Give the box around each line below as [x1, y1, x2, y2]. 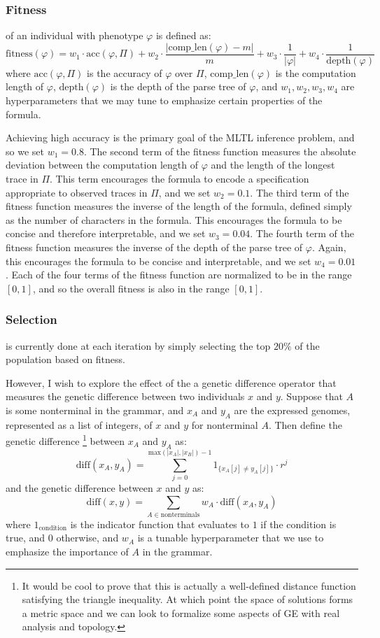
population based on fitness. [6, 352, 125, 367]
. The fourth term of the [250, 226, 354, 241]
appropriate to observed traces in [6, 185, 148, 199]
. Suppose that [280, 389, 343, 404]
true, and [6, 530, 45, 545]
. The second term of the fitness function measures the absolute [83, 143, 356, 158]
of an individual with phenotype [6, 28, 143, 43]
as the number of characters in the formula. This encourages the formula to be [6, 212, 342, 227]
